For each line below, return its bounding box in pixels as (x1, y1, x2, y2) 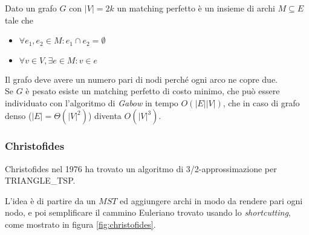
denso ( (5, 109, 32, 122)
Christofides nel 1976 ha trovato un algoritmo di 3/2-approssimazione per (5, 162, 277, 175)
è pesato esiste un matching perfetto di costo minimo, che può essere (25, 85, 280, 97)
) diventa (88, 109, 122, 122)
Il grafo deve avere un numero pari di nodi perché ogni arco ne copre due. (5, 72, 278, 85)
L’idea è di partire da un (5, 194, 96, 207)
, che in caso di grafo (223, 96, 300, 109)
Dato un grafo (5, 2, 57, 14)
